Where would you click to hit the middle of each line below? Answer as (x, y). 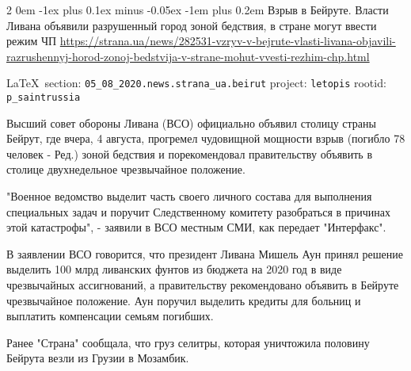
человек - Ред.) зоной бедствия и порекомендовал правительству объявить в (189, 153)
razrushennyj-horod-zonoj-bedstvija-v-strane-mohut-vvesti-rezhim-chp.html (188, 56)
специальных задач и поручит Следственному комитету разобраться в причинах (199, 211)
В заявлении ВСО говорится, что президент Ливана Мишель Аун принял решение (205, 253)
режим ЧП (32, 41)
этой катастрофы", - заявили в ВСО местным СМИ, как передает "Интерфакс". (196, 227)
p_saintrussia (44, 98)
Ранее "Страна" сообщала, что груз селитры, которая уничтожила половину (188, 342)
